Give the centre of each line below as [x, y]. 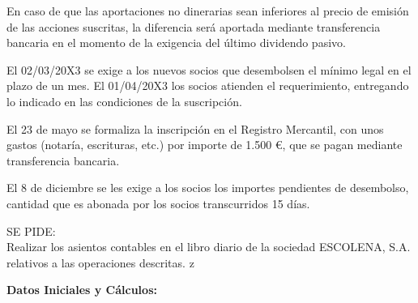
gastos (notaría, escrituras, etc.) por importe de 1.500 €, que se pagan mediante [205, 145]
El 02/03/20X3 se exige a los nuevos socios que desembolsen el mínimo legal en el [209, 69]
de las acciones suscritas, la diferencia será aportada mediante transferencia [194, 26]
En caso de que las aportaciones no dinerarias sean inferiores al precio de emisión [208, 11]
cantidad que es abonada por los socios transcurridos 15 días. [158, 203]
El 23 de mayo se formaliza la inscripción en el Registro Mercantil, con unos [195, 128]
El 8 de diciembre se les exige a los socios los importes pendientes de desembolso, [208, 188]
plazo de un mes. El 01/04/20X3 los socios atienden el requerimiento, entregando [208, 85]
